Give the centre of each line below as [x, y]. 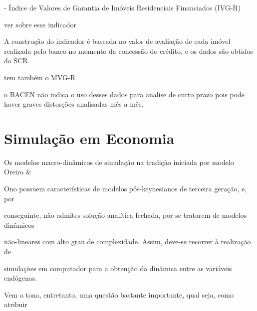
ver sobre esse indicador [40, 24]
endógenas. [21, 278]
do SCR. [17, 61]
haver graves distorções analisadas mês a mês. [74, 104]
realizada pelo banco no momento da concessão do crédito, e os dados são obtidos [129, 51]
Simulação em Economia [89, 138]
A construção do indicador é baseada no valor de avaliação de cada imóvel [117, 41]
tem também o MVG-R [40, 77]
